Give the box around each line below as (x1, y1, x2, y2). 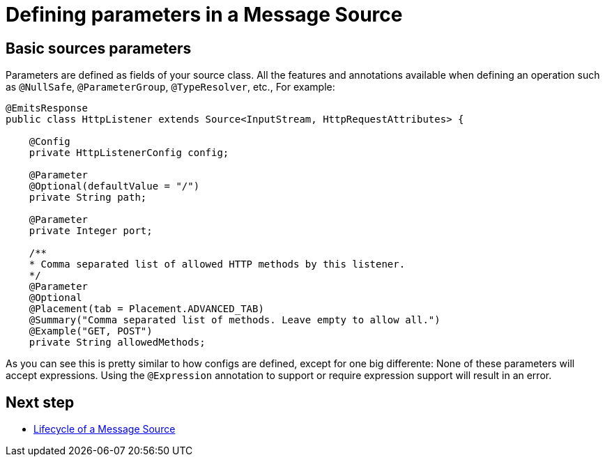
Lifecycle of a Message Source (33, 423, 176, 436)
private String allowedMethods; (29, 337, 206, 348)
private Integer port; (29, 225, 153, 237)
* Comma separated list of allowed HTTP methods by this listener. (29, 259, 406, 270)
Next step (6, 393, 75, 411)
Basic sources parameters (6, 39, 192, 57)
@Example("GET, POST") (29, 325, 153, 337)
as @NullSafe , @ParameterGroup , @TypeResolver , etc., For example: (6, 81, 335, 93)
